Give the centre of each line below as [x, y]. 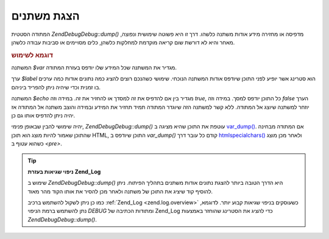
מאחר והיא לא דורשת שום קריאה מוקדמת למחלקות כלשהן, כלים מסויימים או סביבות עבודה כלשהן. [123, 42]
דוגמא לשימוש [32, 55]
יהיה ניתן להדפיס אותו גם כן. [43, 115]
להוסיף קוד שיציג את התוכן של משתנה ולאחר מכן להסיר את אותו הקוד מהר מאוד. [120, 191]
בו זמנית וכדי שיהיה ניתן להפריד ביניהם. [56, 87]
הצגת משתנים [45, 16]
